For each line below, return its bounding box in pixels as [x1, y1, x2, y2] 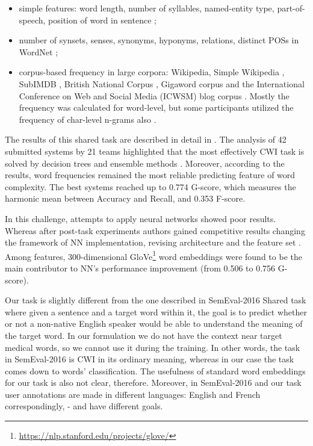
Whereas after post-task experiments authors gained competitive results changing [5, 224, 305, 237]
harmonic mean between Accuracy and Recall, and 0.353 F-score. [5, 192, 246, 205]
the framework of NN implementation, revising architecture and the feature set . [5, 236, 301, 249]
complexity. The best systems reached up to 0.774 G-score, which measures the [5, 180, 296, 193]
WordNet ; [19, 45, 58, 58]
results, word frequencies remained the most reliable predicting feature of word [5, 169, 296, 181]
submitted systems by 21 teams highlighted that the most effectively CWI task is [5, 144, 305, 157]
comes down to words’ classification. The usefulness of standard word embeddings [5, 364, 306, 377]
